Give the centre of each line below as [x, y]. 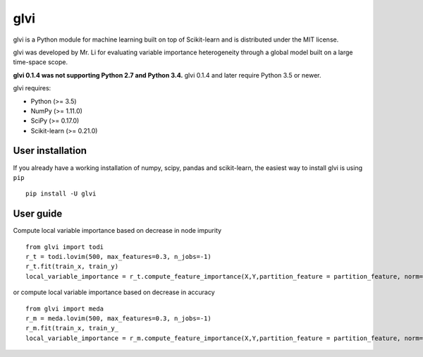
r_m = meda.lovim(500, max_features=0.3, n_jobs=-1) [118, 319]
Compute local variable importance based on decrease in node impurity [117, 231]
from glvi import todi [65, 247]
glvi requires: [32, 88]
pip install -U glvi [61, 194]
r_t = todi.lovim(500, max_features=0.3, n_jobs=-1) [118, 257]
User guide [38, 214]
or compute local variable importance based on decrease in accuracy [114, 292]
